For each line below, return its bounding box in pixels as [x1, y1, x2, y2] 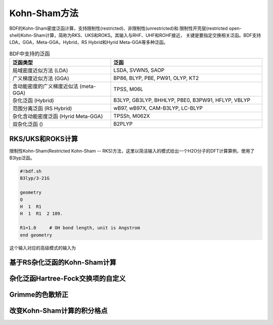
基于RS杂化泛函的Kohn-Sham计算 [9, 258, 116, 267]
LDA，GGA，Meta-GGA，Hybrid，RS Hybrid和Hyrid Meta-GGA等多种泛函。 [9, 39, 168, 45]
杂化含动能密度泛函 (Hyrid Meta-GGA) [12, 113, 103, 120]
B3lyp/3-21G [20, 175, 50, 181]
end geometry [20, 232, 53, 238]
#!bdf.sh [20, 168, 42, 174]
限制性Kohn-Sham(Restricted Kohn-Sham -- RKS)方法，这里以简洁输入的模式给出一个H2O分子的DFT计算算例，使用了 [9, 148, 255, 154]
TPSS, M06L [113, 86, 144, 93]
